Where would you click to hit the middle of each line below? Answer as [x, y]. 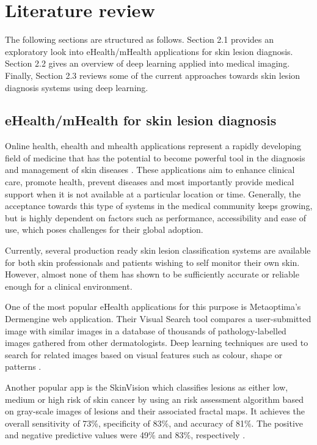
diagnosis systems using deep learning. [77, 87]
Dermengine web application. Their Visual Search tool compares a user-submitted [158, 319]
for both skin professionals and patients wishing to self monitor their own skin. [152, 262]
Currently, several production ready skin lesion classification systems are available [158, 250]
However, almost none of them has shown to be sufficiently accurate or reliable [152, 274]
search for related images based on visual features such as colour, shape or [144, 354]
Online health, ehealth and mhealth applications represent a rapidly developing [153, 146]
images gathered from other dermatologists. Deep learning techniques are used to [157, 343]
